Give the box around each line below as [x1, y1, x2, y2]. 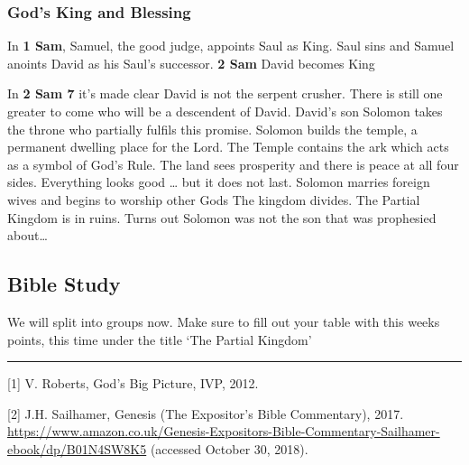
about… [7, 226, 48, 245]
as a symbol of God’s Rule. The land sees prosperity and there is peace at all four [7, 154, 459, 173]
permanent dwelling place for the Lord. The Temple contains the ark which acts [7, 137, 449, 156]
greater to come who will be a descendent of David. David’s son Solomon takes [7, 102, 443, 120]
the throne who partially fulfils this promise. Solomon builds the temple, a [7, 119, 418, 138]
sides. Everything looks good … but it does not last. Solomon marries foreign [7, 172, 430, 191]
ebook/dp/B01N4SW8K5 [7, 439, 147, 458]
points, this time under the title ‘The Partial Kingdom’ [7, 330, 312, 349]
